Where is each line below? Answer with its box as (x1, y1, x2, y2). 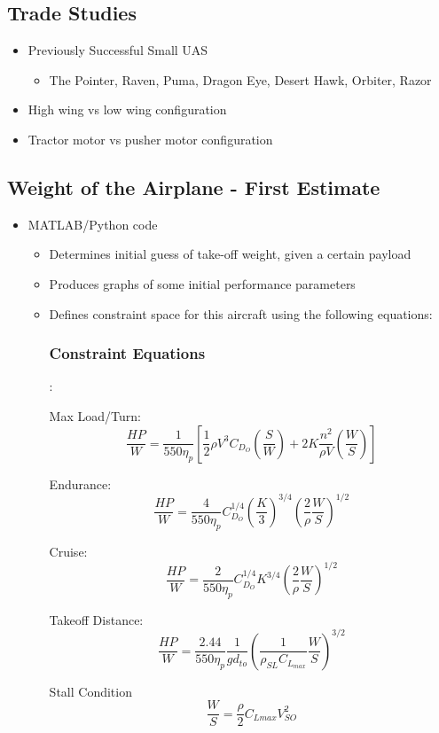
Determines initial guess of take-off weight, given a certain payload (49, 245, 412, 263)
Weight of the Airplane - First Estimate (7, 173, 380, 200)
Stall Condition (49, 682, 132, 700)
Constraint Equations (49, 342, 206, 364)
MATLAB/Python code (27, 214, 158, 233)
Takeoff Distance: (49, 610, 144, 628)
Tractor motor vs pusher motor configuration (27, 129, 273, 148)
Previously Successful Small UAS (27, 41, 208, 59)
